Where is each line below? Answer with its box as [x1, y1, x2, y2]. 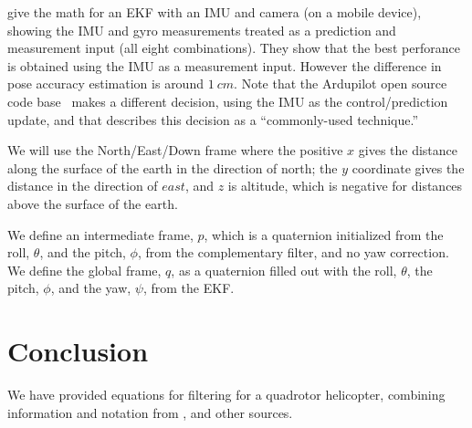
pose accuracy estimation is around [7, 74, 204, 93]
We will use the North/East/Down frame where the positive [7, 141, 343, 160]
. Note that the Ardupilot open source [234, 74, 447, 93]
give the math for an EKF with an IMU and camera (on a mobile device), [7, 3, 422, 21]
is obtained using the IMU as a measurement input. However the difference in [7, 56, 442, 75]
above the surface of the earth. [7, 193, 178, 213]
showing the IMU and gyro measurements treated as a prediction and [7, 20, 396, 39]
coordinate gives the [351, 158, 465, 177]
